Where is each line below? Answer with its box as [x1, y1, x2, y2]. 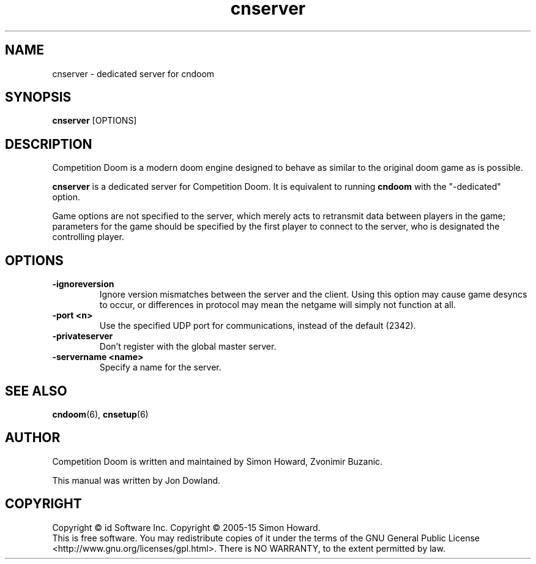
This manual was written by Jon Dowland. [52, 475, 221, 486]
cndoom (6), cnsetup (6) [52, 408, 149, 419]
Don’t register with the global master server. [99, 341, 277, 352]
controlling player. [52, 231, 124, 243]
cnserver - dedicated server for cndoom [52, 68, 215, 79]
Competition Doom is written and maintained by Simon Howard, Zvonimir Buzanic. [52, 456, 383, 467]
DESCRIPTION [5, 136, 92, 152]
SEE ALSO [5, 383, 67, 399]
